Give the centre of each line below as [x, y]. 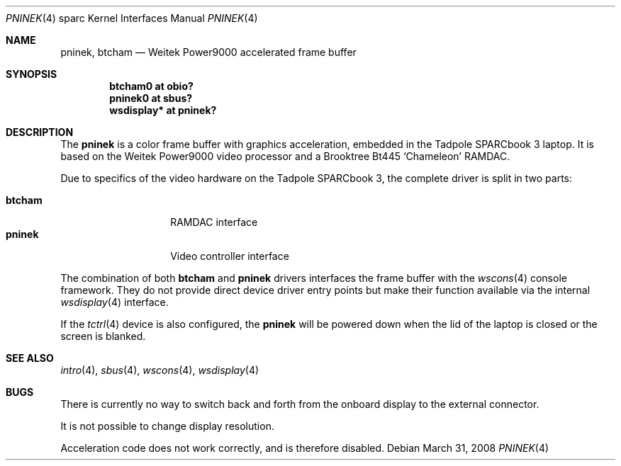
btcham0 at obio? [151, 86]
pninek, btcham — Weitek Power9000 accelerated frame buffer [208, 52]
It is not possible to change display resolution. [167, 426]
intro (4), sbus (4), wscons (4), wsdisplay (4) [160, 370]
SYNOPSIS [32, 74]
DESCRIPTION [40, 132]
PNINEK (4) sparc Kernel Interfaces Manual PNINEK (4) [132, 18]
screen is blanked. [103, 336]
